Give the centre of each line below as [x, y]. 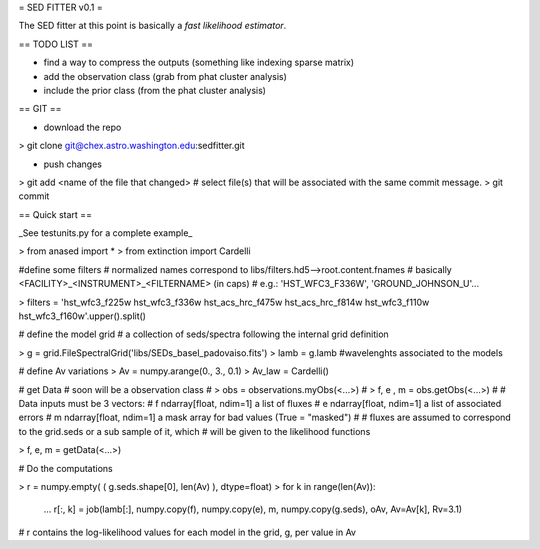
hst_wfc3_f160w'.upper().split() [82, 316]
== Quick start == [55, 214]
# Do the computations [66, 468]
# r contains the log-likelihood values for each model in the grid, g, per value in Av [187, 532]
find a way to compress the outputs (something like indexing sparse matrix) [199, 62]
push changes [73, 164]
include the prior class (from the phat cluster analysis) [155, 90]
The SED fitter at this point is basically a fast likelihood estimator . [152, 26]
